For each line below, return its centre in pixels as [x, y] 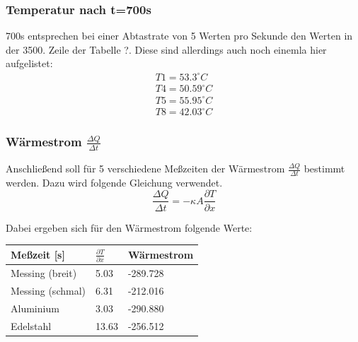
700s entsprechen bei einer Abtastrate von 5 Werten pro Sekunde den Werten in [179, 36]
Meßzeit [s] [38, 254]
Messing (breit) [44, 273]
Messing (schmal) [48, 291]
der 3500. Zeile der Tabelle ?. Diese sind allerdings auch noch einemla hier [166, 49]
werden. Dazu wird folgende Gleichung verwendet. [114, 182]
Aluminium [35, 308]
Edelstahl [31, 325]
